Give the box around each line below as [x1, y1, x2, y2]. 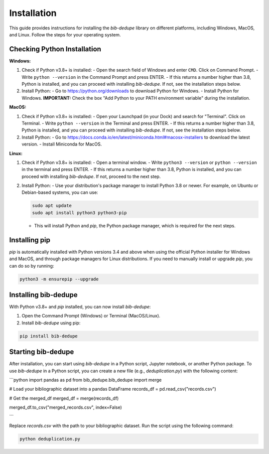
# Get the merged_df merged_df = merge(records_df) [9, 395, 119, 401]
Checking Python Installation [9, 45, 102, 53]
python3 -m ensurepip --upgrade [19, 276, 99, 282]
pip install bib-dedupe [19, 333, 78, 339]
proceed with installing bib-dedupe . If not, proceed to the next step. [21, 173, 161, 179]
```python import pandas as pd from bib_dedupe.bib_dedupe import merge [9, 377, 162, 383]
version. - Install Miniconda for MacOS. [21, 141, 102, 147]
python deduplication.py [19, 436, 81, 442]
